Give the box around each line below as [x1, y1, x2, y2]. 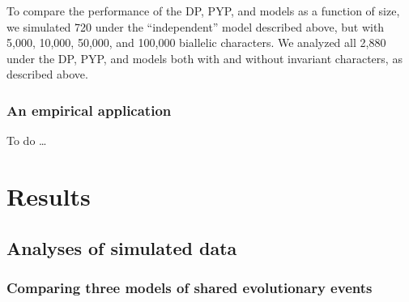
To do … [6, 132, 47, 149]
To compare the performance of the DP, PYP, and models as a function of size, [6, 2, 400, 19]
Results [6, 179, 91, 212]
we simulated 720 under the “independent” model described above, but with [6, 18, 385, 35]
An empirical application [6, 100, 172, 120]
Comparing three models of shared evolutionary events [6, 277, 373, 297]
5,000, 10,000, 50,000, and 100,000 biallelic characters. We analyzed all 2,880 [6, 34, 386, 51]
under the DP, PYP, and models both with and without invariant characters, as [6, 49, 403, 66]
